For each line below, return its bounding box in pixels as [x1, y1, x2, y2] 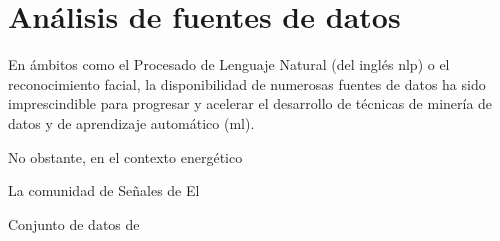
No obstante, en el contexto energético [8, 146, 243, 167]
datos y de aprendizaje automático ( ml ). [8, 112, 255, 133]
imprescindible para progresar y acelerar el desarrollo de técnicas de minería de [8, 93, 493, 114]
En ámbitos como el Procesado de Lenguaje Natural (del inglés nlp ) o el [8, 54, 450, 75]
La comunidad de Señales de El [8, 180, 200, 201]
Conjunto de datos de [8, 213, 140, 234]
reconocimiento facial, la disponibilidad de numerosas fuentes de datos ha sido [8, 73, 486, 94]
